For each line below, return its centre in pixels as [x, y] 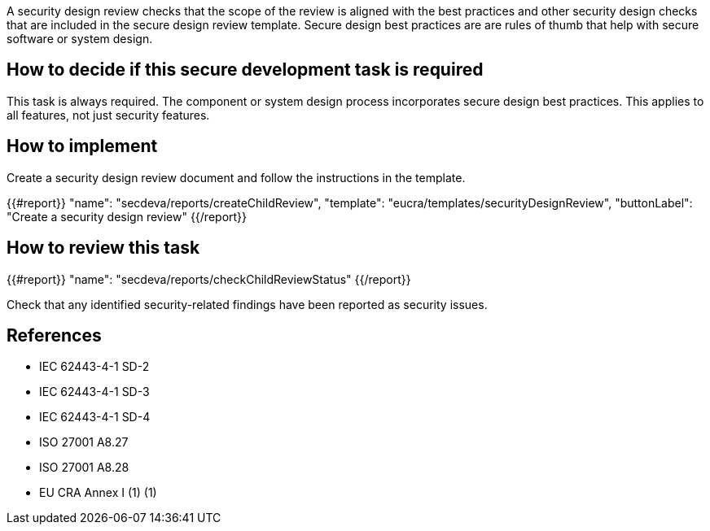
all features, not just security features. [108, 115]
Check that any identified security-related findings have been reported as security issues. [247, 304]
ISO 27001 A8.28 [84, 468]
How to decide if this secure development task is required [245, 70]
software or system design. [80, 39]
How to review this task [103, 248]
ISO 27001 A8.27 [84, 442]
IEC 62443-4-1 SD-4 [95, 417]
